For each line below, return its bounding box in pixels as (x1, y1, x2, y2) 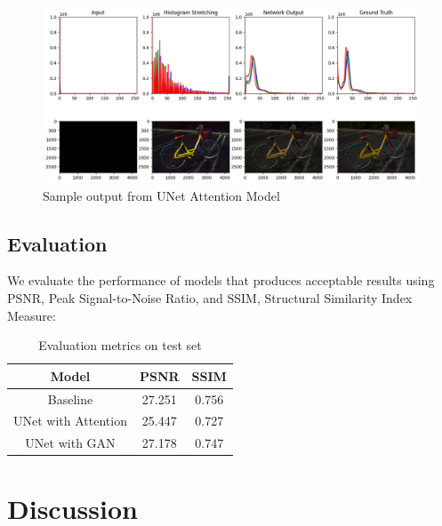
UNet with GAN (25, 434, 116, 452)
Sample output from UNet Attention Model (43, 186, 280, 204)
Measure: (7, 306, 56, 324)
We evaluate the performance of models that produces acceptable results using (7, 271, 435, 290)
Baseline (47, 389, 93, 408)
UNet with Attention (13, 411, 127, 430)
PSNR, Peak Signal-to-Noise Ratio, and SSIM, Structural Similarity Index (7, 288, 413, 307)
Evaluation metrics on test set (38, 336, 202, 355)
